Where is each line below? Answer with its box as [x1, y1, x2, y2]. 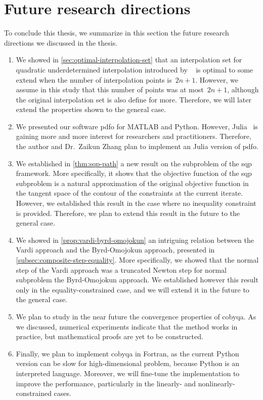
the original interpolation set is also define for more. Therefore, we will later [16, 94, 252, 104]
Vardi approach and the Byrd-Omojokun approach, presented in [16, 244, 215, 255]
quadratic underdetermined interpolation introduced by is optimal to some [16, 64, 253, 75]
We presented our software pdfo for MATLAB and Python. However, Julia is [16, 121, 258, 131]
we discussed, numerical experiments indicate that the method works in [16, 321, 238, 332]
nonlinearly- [198, 378, 235, 388]
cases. [54, 388, 71, 398]
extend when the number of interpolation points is [16, 74, 172, 85]
